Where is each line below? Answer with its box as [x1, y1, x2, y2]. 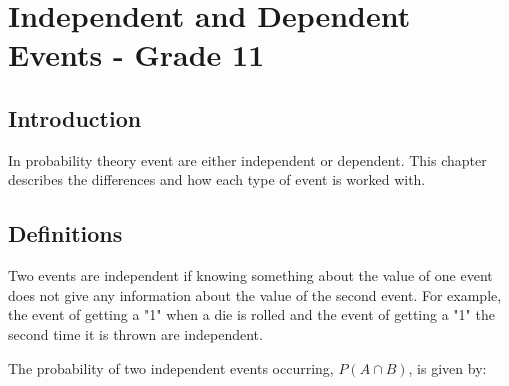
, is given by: [408, 357, 487, 378]
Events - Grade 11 [8, 34, 265, 75]
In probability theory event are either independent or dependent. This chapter [8, 149, 487, 170]
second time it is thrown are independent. [8, 323, 263, 344]
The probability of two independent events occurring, [8, 357, 334, 378]
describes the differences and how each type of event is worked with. [8, 169, 426, 190]
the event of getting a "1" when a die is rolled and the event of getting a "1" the [8, 304, 495, 325]
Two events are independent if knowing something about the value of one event [8, 265, 493, 286]
